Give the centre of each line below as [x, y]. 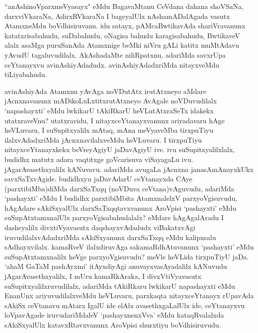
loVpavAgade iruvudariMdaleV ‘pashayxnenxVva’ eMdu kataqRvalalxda [114, 315]
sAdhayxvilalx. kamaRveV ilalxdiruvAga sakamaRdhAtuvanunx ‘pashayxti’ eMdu [129, 247]
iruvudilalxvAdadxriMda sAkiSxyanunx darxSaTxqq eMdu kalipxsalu [110, 237]
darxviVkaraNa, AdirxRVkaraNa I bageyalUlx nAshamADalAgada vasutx [117, 16]
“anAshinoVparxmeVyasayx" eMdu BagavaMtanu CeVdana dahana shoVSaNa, [124, 6]
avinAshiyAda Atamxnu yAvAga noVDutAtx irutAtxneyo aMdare [106, 91]
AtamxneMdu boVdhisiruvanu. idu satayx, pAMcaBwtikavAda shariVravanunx [125, 26]
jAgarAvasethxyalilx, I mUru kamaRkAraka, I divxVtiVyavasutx [103, 276]
